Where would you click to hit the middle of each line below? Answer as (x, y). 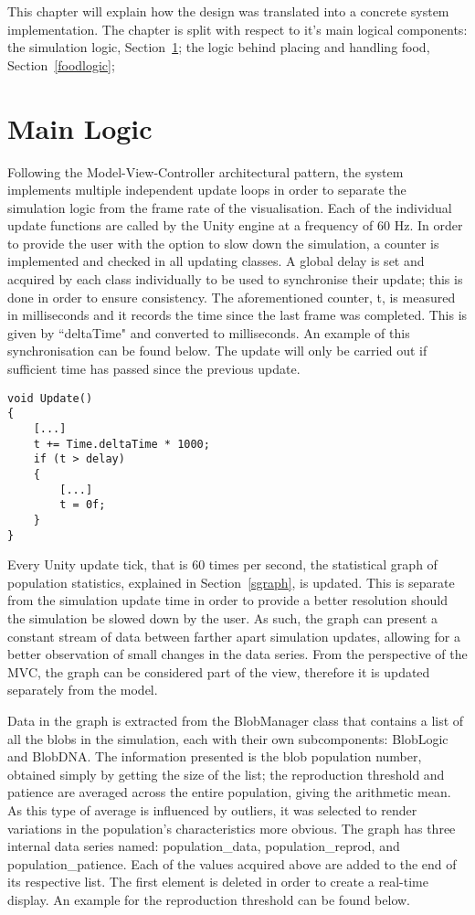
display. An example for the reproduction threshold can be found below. (209, 899)
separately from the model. (83, 690)
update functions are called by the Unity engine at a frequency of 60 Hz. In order (235, 225)
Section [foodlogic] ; (61, 64)
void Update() (50, 398)
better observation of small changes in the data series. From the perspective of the (237, 654)
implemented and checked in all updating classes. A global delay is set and (216, 261)
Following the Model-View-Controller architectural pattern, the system (206, 171)
